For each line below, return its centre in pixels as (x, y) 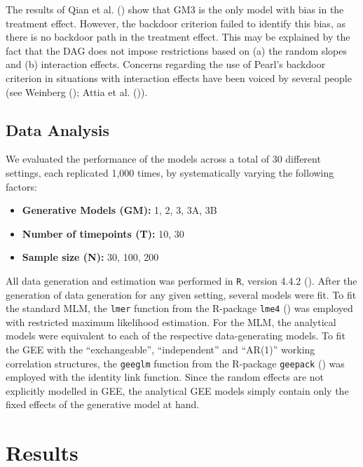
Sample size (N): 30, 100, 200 (90, 257)
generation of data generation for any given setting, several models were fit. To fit (181, 294)
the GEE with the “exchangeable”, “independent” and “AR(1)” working (160, 350)
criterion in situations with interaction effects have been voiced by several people (179, 77)
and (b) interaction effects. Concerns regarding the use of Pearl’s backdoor (166, 64)
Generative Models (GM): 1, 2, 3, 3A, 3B (119, 210)
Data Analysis (58, 129)
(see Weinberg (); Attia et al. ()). (77, 92)
